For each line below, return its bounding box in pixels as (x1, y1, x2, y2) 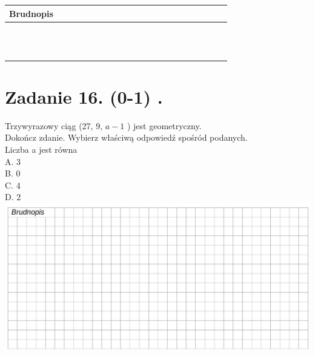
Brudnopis (9, 7, 53, 19)
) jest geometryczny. (127, 119, 202, 132)
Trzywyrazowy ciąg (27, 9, (5, 119, 103, 132)
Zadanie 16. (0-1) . (5, 84, 163, 109)
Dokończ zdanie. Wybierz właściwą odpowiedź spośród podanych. (5, 131, 248, 144)
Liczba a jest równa (5, 143, 78, 155)
